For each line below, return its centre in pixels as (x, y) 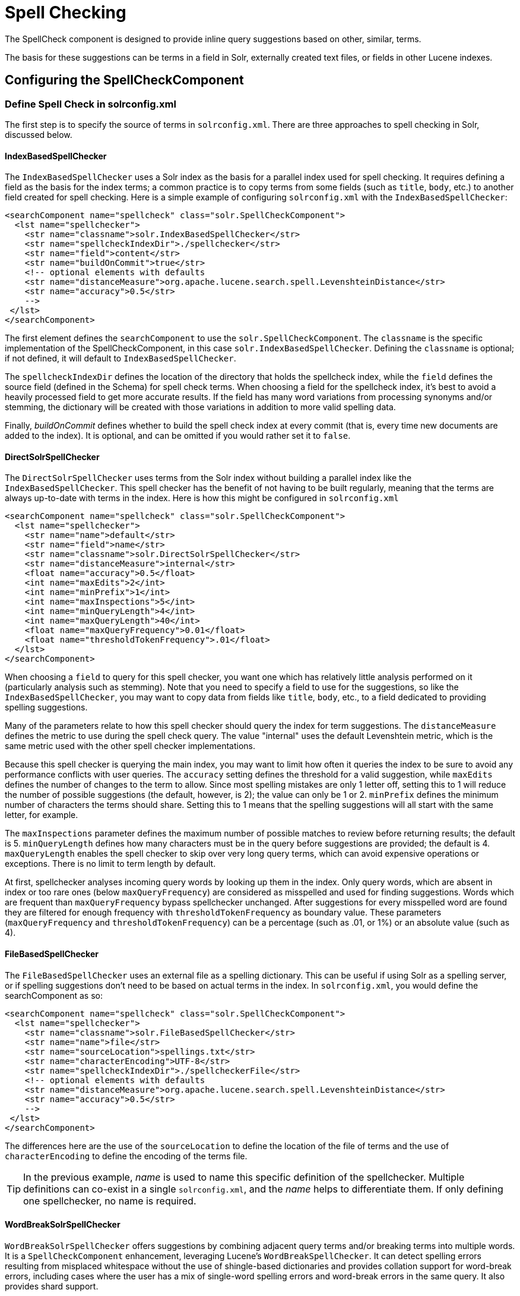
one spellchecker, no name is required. (110, 1201)
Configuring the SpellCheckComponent (124, 80)
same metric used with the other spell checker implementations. (130, 746)
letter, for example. (42, 815)
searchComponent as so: (54, 995)
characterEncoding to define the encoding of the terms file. (126, 1156)
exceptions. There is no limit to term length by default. (110, 864)
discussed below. (39, 134)
